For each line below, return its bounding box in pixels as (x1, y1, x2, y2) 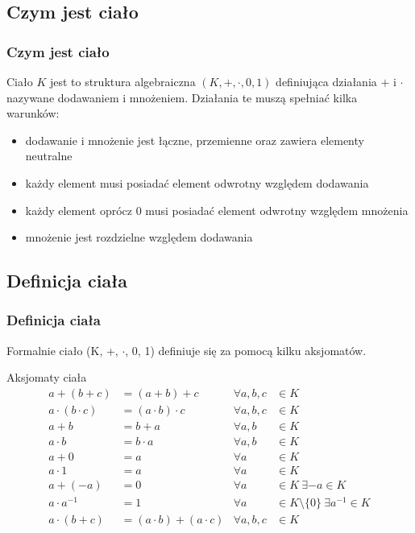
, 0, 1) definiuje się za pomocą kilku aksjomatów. (125, 341, 367, 358)
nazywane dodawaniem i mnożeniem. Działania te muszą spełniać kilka (6, 89, 358, 105)
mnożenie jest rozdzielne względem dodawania (25, 229, 253, 246)
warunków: (6, 105, 60, 122)
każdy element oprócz (25, 201, 133, 218)
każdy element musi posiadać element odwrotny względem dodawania (25, 174, 369, 191)
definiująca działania (276, 73, 377, 89)
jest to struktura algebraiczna (49, 73, 196, 89)
